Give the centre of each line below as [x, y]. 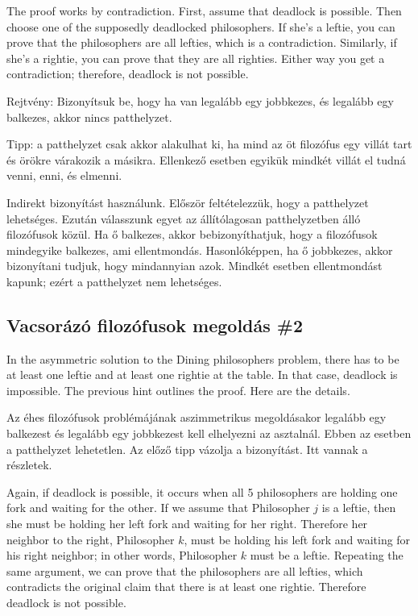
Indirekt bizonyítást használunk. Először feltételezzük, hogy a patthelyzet [188, 202]
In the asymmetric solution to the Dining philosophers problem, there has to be [203, 358]
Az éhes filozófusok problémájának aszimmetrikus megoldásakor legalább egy [197, 417]
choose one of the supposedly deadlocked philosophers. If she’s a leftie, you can [201, 26]
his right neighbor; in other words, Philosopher [122, 555]
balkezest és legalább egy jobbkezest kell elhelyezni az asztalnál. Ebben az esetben [209, 433]
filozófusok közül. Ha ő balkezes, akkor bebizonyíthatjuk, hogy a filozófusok [192, 234]
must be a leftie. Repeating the [327, 555]
